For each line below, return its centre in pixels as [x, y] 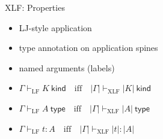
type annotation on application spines [88, 48]
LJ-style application [55, 27]
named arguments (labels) [67, 67]
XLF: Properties [35, 7]
